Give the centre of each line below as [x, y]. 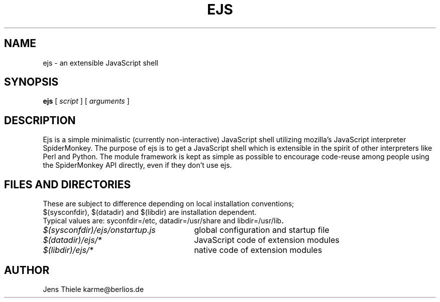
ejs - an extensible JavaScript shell [100, 63]
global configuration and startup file [262, 230]
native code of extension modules [258, 250]
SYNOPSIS [31, 82]
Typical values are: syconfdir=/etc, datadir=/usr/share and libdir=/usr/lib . [163, 221]
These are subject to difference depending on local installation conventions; [169, 204]
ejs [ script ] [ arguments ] [86, 101]
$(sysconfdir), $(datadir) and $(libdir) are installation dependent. [150, 212]
